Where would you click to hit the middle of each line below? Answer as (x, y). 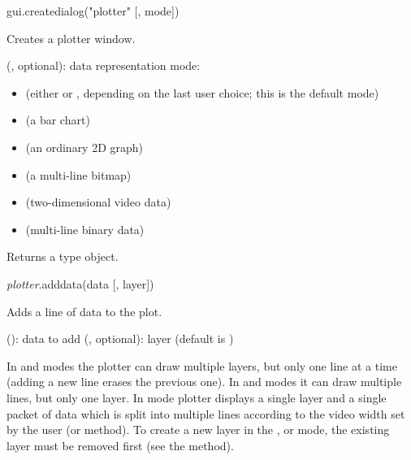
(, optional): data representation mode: (104, 65)
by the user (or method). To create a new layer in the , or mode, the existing (198, 430)
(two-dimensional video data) (98, 202)
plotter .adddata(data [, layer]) (80, 283)
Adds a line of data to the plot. (84, 311)
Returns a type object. (63, 256)
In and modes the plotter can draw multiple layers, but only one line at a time (202, 365)
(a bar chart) (58, 120)
